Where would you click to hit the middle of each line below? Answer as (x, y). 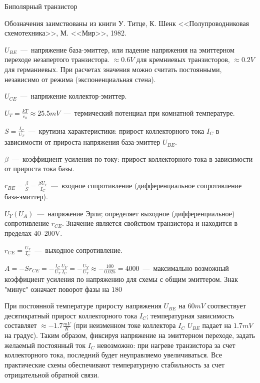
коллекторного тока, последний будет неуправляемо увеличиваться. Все (113, 355)
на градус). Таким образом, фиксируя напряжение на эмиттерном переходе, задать (130, 335)
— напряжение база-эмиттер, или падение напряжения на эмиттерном (127, 49)
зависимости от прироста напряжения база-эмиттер (82, 142)
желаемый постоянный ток (45, 345)
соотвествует (226, 306)
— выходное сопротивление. (78, 250)
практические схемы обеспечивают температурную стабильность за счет (114, 365)
